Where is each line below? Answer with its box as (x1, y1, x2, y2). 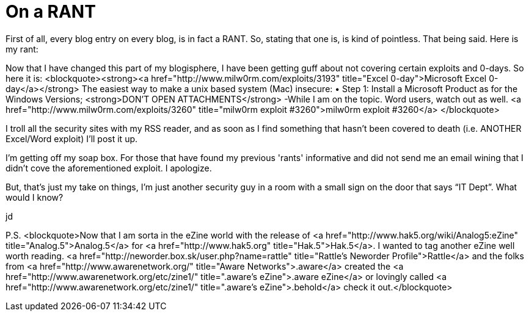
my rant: (5, 43, 38, 54)
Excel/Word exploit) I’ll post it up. (5, 133, 138, 144)
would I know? (5, 192, 64, 203)
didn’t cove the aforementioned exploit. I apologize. (5, 162, 212, 173)
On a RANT (5, 1, 96, 22)
